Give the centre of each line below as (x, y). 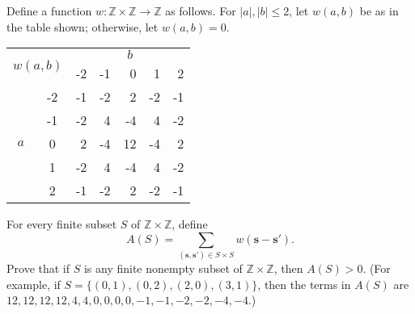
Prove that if (38, 268)
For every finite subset (62, 224)
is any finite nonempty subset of (163, 268)
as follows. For (201, 10)
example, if (34, 284)
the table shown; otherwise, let (83, 26)
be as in (379, 10)
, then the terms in (304, 284)
